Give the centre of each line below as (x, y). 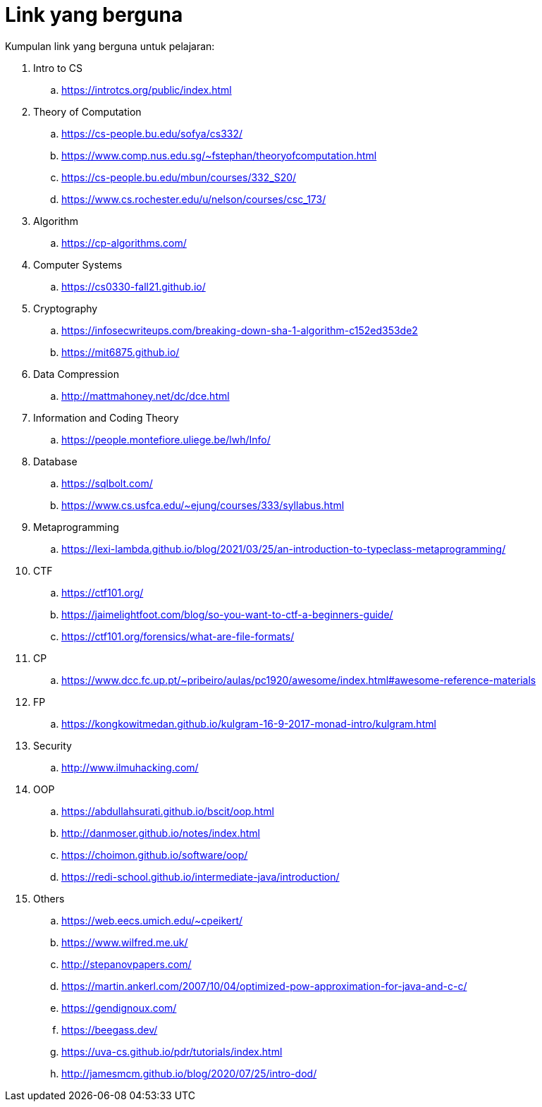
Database (55, 461)
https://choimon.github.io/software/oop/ (155, 855)
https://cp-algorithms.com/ (124, 243)
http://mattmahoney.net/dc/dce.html (146, 396)
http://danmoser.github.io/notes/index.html (161, 833)
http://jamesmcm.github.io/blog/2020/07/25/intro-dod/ (189, 1073)
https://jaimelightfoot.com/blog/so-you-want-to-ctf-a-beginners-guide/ (227, 614)
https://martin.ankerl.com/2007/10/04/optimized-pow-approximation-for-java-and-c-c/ (264, 986)
